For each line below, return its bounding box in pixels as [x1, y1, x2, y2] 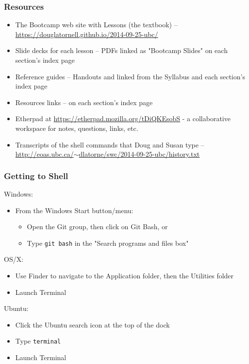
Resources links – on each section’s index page [15, 97, 153, 107]
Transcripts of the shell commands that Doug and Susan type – [15, 139, 204, 149]
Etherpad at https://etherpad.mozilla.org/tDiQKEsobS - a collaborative [15, 113, 231, 124]
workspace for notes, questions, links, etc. [15, 123, 138, 133]
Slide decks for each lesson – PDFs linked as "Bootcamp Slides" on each [15, 45, 228, 55]
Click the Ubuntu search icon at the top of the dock [15, 319, 170, 329]
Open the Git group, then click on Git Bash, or [27, 221, 168, 232]
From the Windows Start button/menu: [15, 205, 133, 215]
